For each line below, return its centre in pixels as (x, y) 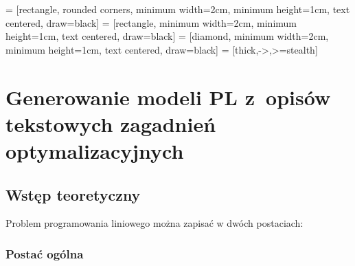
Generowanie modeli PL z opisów (168, 97)
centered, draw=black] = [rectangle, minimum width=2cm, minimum (151, 22)
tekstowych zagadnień (111, 123)
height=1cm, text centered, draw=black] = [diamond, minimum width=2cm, (167, 36)
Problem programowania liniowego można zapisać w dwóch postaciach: (154, 223)
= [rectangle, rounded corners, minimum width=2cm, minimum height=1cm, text (178, 9)
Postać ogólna (45, 253)
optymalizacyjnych (95, 150)
